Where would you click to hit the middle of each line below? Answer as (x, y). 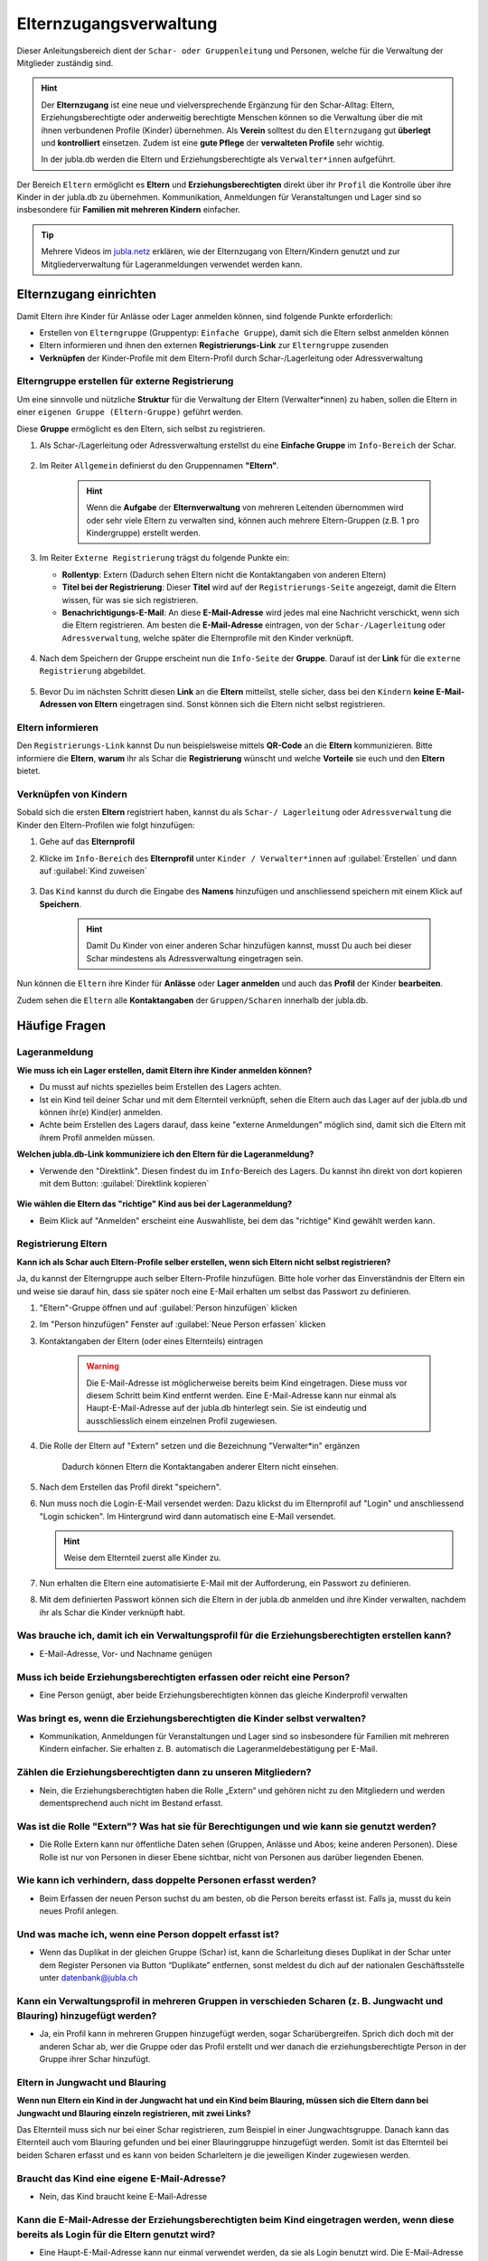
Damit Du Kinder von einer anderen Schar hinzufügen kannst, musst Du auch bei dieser (249, 946)
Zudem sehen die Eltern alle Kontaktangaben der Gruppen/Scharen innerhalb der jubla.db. (192, 1000)
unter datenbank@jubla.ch (89, 1977)
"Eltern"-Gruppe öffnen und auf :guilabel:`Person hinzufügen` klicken (168, 1308)
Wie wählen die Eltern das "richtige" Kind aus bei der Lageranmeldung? (155, 1204)
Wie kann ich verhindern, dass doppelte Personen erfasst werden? (166, 1880)
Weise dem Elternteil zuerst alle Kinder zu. (142, 1558)
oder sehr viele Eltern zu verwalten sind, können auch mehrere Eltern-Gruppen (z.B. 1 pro (253, 520)
